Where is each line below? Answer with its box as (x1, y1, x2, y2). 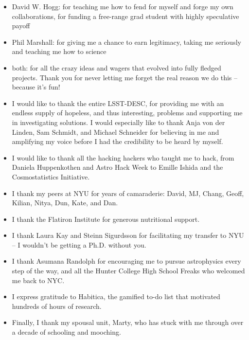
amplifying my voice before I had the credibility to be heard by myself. (12, 136, 223, 146)
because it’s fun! (12, 82, 60, 92)
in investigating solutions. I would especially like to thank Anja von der (12, 117, 225, 127)
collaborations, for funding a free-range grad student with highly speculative (12, 11, 239, 21)
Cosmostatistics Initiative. (12, 171, 90, 181)
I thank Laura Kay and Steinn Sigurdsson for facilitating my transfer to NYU (12, 230, 244, 240)
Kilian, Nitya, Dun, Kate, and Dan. (12, 197, 118, 208)
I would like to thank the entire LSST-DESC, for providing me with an (12, 98, 224, 108)
